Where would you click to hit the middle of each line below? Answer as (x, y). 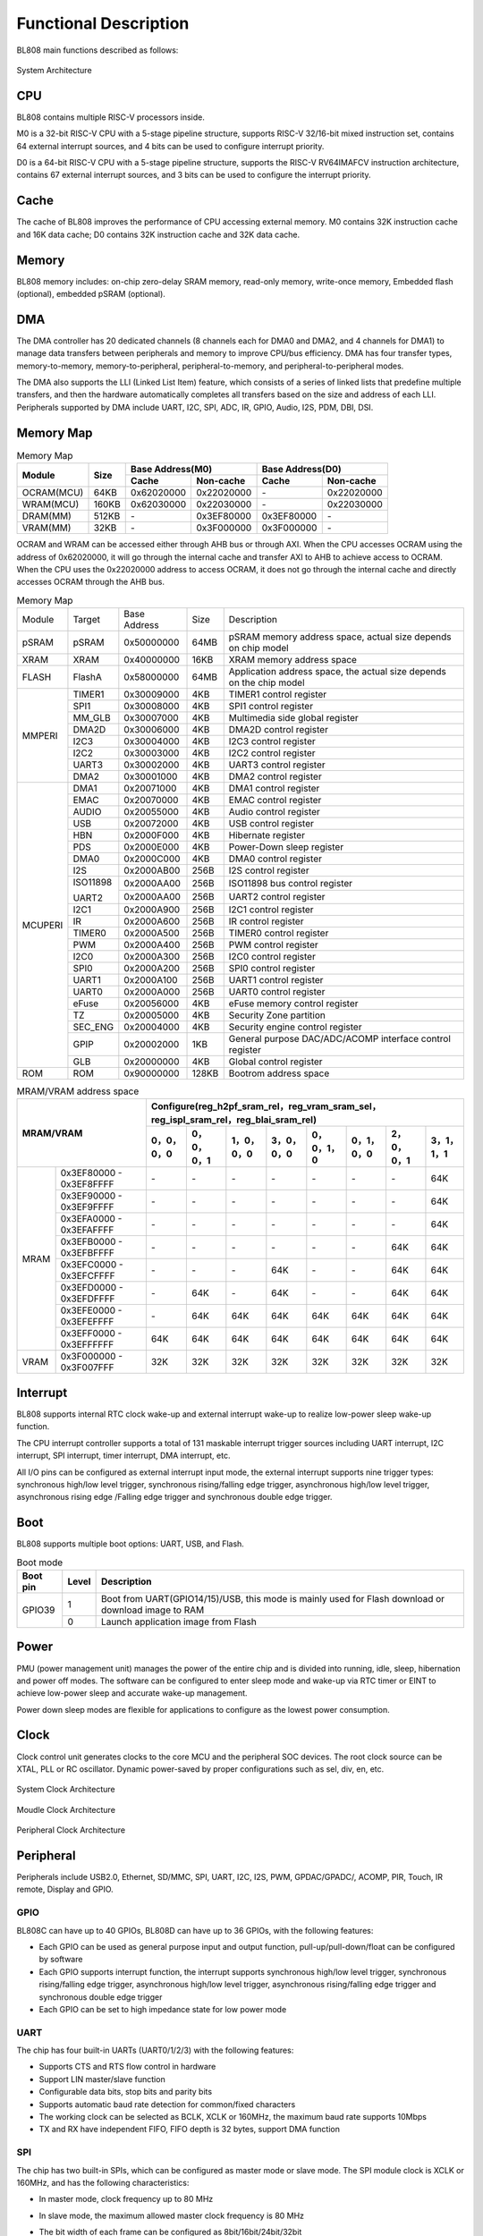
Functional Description (103, 23)
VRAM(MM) (47, 528)
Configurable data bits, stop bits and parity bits (126, 2092)
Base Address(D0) (301, 470)
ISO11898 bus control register (291, 883)
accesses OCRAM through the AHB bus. (91, 582)
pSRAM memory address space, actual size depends (340, 637)
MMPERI (40, 735)
